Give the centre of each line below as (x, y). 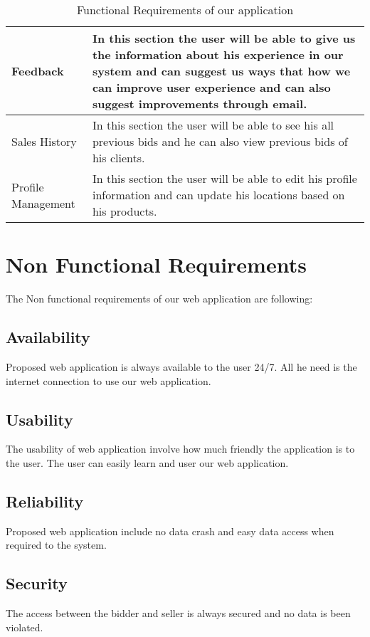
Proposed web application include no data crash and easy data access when (170, 531)
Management (43, 203)
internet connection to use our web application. (109, 380)
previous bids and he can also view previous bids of (220, 141)
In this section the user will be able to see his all (213, 125)
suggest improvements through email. (200, 104)
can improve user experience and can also (211, 87)
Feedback (38, 71)
